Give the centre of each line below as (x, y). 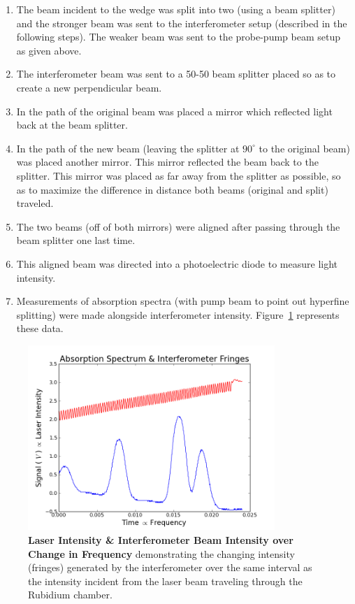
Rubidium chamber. (70, 595)
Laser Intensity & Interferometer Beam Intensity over (161, 540)
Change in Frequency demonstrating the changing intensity (161, 553)
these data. (40, 328)
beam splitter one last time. (76, 240)
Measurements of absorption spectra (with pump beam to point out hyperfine (183, 301)
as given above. (49, 50)
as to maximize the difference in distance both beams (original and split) (172, 189)
